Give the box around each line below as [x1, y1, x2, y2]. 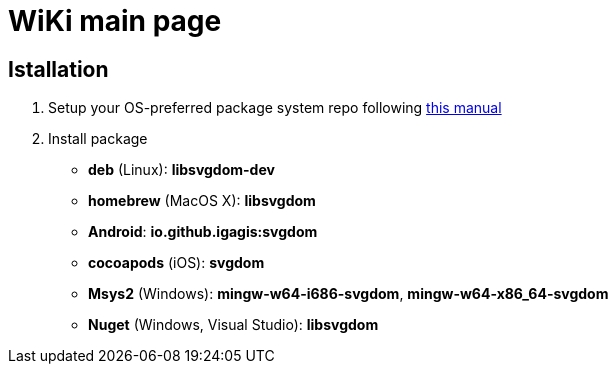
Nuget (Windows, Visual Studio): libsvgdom [88, 316, 379, 334]
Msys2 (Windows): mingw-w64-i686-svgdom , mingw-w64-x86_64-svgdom [88, 285, 609, 303]
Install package [48, 130, 148, 148]
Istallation [8, 56, 109, 82]
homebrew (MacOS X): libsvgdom [88, 192, 316, 210]
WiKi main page [8, 4, 222, 38]
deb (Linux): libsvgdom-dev [88, 161, 275, 179]
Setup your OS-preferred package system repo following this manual [48, 99, 502, 117]
